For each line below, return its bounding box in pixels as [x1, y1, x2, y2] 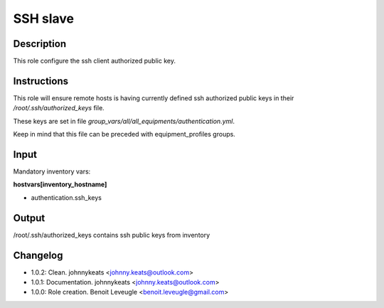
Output [13, 212, 46, 224]
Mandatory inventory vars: [13, 167, 91, 176]
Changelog [13, 249, 63, 261]
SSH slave [13, 11, 75, 26]
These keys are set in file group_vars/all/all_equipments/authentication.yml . [13, 117, 235, 125]
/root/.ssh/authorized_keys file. [13, 104, 105, 112]
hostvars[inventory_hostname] [13, 180, 107, 188]
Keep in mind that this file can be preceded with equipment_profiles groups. [13, 130, 236, 139]
